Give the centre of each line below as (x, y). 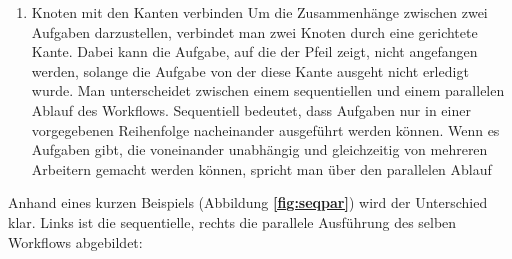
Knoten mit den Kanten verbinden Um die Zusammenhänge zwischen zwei (259, 12)
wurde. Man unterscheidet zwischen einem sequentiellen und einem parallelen (268, 90)
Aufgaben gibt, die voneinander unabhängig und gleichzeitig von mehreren (259, 149)
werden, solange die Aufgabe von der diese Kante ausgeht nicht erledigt (250, 70)
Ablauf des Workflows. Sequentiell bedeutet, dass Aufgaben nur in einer (251, 109)
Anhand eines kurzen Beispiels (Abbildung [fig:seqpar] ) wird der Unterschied (248, 202)
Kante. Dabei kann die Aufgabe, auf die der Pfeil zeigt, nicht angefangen (254, 51)
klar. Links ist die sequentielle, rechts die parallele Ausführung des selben (232, 221)
